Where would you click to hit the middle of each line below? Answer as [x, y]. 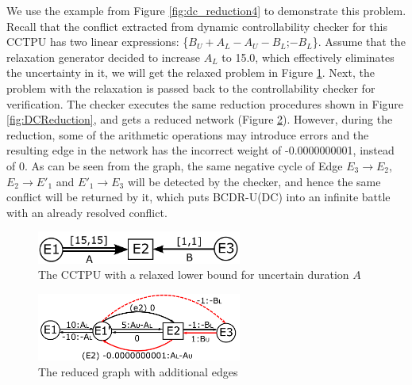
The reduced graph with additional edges [138, 371]
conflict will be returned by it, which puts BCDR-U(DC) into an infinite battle [198, 197]
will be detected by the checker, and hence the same [254, 181]
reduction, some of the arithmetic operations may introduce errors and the [188, 134]
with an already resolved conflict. [87, 212]
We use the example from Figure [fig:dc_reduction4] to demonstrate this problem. [206, 10]
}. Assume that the [359, 42]
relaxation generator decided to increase [104, 57]
